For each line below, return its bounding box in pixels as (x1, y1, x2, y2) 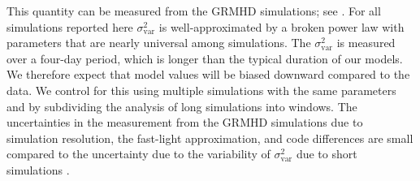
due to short (296, 145, 357, 162)
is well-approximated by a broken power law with (158, 18, 405, 35)
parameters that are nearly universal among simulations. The (6, 34, 311, 51)
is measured (336, 34, 396, 51)
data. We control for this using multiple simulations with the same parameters (6, 81, 396, 98)
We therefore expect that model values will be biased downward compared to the (6, 66, 410, 83)
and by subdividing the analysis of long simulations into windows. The (6, 97, 357, 114)
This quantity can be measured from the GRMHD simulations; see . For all (6, 2, 381, 19)
